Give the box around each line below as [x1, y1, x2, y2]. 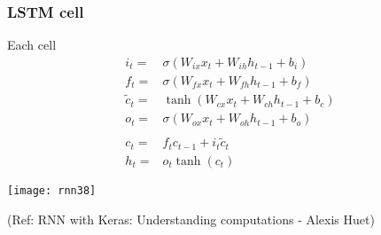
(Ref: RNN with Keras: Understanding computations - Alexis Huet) [7, 209, 375, 228]
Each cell [7, 35, 57, 54]
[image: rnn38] [7, 184, 97, 197]
